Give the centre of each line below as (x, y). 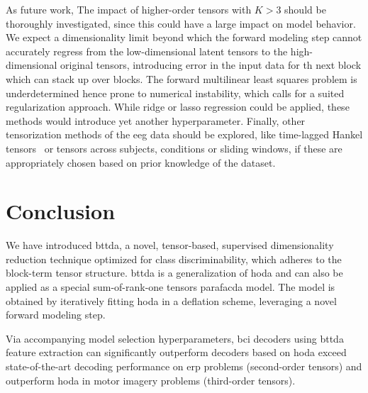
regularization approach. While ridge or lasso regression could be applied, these (178, 107)
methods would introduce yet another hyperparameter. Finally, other (156, 120)
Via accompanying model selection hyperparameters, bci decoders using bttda (175, 338)
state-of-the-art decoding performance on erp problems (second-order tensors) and (184, 366)
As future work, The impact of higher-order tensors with (129, 9)
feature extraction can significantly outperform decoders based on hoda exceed (176, 352)
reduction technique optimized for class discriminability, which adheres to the (174, 259)
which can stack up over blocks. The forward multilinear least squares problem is (182, 78)
